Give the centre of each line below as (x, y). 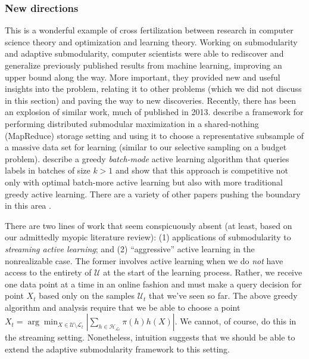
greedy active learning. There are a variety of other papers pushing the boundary (153, 194)
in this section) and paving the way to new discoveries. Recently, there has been (151, 100)
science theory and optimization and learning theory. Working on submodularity (151, 41)
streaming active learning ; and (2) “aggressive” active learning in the (130, 248)
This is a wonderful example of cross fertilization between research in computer (149, 30)
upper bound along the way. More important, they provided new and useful (143, 77)
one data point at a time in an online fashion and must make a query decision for (153, 284)
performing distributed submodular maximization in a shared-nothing (132, 123)
